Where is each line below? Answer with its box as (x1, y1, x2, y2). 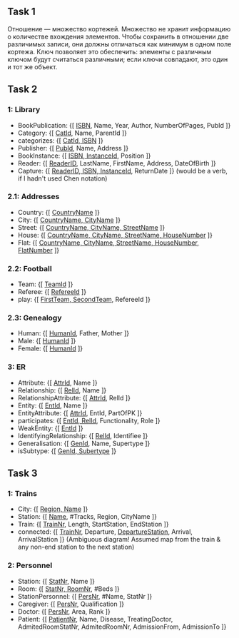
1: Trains (7, 489, 38, 498)
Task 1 (7, 6, 36, 18)
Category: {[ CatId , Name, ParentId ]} (17, 128, 127, 137)
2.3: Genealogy (7, 313, 62, 323)
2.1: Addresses (7, 192, 60, 202)
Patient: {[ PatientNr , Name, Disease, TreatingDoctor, (17, 614, 173, 623)
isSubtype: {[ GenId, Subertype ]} (17, 446, 116, 455)
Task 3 (7, 467, 38, 480)
